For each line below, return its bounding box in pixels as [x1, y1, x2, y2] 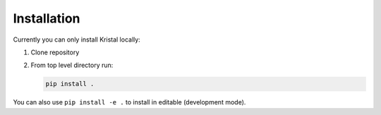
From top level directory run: [30, 61, 114, 70]
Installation [13, 11, 80, 26]
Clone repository [30, 48, 80, 56]
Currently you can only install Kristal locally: [13, 35, 140, 44]
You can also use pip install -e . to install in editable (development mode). [13, 98, 246, 107]
